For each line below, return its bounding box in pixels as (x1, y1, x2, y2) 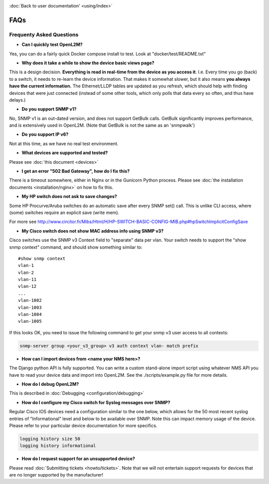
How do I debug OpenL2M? (21, 381, 79, 387)
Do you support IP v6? (21, 131, 69, 137)
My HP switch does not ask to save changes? (21, 194, 117, 200)
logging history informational (19, 443, 97, 449)
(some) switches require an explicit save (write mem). (9, 210, 120, 216)
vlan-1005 (18, 318, 42, 324)
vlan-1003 (18, 304, 42, 310)
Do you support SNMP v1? (21, 106, 77, 112)
